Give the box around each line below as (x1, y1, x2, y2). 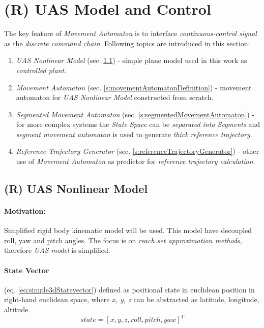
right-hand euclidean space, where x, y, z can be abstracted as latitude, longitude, (4, 294, 259, 305)
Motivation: (4, 206, 46, 216)
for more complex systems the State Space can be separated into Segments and (16, 119, 260, 129)
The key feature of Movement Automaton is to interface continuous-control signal (4, 28, 257, 39)
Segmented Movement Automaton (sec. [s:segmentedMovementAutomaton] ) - (16, 109, 255, 119)
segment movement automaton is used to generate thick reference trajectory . (16, 128, 252, 139)
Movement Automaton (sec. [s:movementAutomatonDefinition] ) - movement (16, 82, 252, 92)
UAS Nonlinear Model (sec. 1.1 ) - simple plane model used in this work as (16, 55, 247, 65)
